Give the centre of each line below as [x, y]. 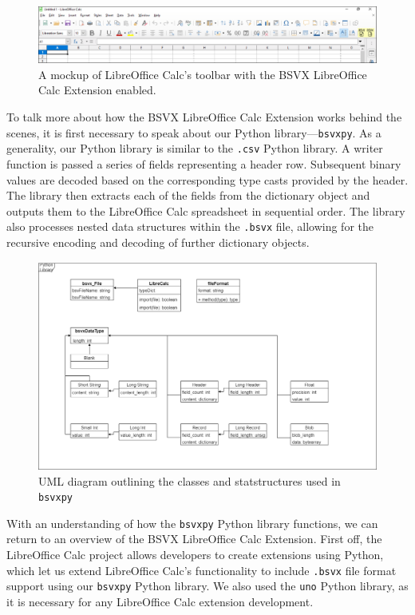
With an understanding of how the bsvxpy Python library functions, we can [192, 523]
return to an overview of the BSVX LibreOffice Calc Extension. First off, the [194, 539]
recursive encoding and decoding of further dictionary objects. [158, 242]
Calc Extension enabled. [97, 90]
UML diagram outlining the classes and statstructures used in [190, 480]
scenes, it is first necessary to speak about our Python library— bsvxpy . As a [194, 132]
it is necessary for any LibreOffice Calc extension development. [160, 601]
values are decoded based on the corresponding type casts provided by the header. [207, 179]
